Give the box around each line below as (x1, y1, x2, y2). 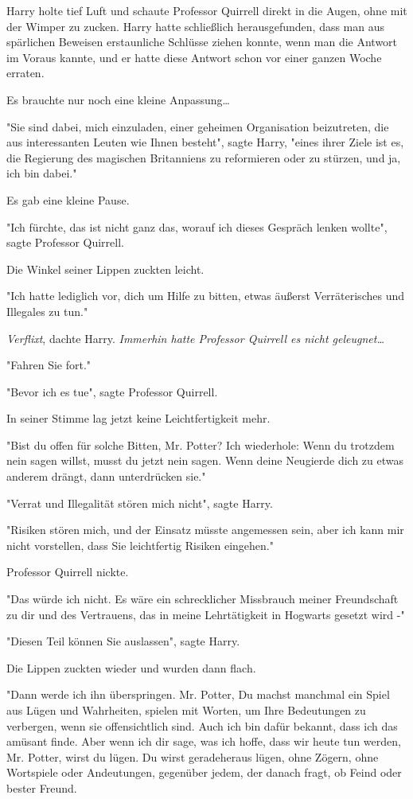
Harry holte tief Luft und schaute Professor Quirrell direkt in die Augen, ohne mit (6, 2, 407, 18)
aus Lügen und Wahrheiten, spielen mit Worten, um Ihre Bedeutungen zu (6, 702, 366, 718)
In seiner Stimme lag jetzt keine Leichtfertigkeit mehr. (6, 410, 271, 427)
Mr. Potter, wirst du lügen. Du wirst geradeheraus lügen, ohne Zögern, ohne (6, 748, 379, 765)
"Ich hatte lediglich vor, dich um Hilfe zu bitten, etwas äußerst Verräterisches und (6, 287, 404, 304)
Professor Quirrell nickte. (6, 563, 129, 580)
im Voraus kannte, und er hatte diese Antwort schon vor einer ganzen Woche (6, 49, 382, 65)
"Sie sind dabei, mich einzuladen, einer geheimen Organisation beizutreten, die (6, 118, 389, 134)
